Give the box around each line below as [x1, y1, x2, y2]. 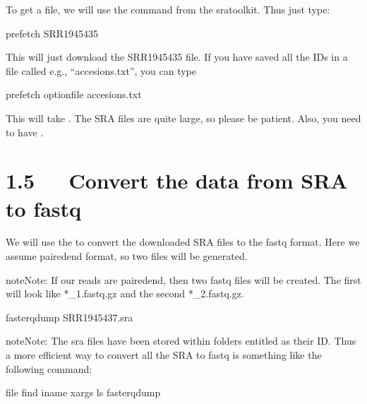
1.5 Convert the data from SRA [6, 166, 348, 195]
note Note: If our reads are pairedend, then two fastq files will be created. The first [6, 272, 361, 287]
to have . [6, 124, 44, 139]
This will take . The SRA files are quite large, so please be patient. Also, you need [6, 110, 361, 125]
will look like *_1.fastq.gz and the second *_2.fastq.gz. [6, 286, 244, 301]
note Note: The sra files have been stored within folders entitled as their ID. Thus [6, 333, 356, 348]
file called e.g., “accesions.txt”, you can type [6, 63, 197, 78]
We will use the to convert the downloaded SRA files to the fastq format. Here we [6, 234, 360, 249]
